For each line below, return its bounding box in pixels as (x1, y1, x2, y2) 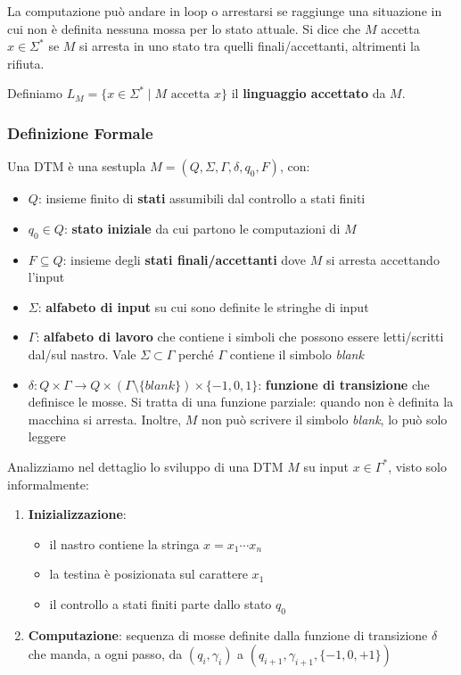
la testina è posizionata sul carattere (49, 564, 248, 583)
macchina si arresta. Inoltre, (28, 409, 182, 428)
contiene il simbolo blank (229, 344, 364, 363)
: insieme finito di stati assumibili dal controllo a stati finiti (37, 189, 366, 208)
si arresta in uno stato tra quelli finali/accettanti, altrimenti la (79, 37, 420, 55)
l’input (28, 268, 65, 286)
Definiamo (7, 84, 63, 103)
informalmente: (7, 474, 89, 493)
